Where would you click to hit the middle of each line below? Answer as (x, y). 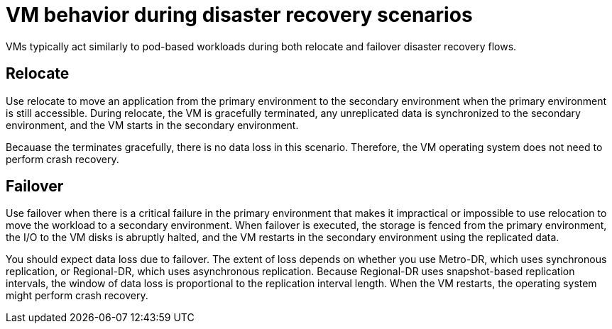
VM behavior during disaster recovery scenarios (239, 15)
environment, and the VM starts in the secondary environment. (152, 125)
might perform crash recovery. (77, 296)
